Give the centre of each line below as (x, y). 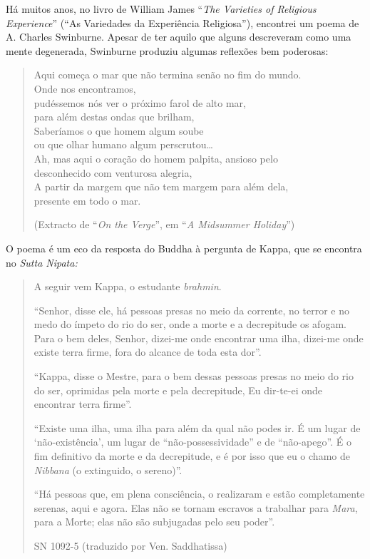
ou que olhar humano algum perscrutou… (123, 144)
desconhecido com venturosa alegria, (113, 172)
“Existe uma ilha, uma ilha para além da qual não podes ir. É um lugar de (197, 427)
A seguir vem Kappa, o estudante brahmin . (128, 286)
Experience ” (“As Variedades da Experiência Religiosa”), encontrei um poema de (183, 22)
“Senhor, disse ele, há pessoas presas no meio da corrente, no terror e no (191, 310)
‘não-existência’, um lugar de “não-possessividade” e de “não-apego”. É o (192, 442)
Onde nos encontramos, (85, 88)
